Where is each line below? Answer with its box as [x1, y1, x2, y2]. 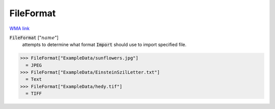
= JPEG [25, 62, 42, 68]
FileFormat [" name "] [9, 34, 59, 41]
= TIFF [25, 91, 42, 96]
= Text [25, 77, 42, 82]
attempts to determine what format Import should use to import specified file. [22, 42, 187, 48]
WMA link [9, 25, 30, 31]
